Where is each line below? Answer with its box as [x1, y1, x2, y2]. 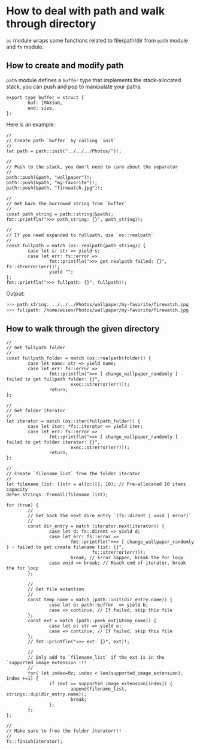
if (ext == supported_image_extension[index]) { [49, 681, 172, 687]
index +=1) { [6, 676, 39, 682]
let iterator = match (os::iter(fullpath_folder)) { [6, 418, 141, 424]
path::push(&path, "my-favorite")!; [6, 179, 98, 185]
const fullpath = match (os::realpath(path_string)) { [6, 242, 146, 248]
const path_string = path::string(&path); [6, 211, 114, 217]
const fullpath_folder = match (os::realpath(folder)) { [6, 355, 151, 361]
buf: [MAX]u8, [28, 100, 63, 106]
